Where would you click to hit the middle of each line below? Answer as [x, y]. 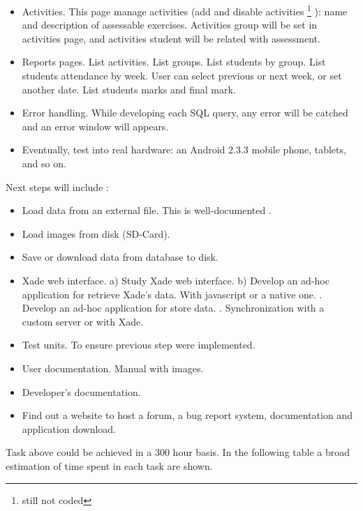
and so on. [44, 163]
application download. [69, 428]
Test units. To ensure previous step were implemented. [139, 345]
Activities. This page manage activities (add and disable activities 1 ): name [185, 10]
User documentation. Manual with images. [113, 368]
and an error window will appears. [95, 126]
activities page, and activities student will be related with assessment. [171, 38]
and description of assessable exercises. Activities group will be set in [170, 25]
